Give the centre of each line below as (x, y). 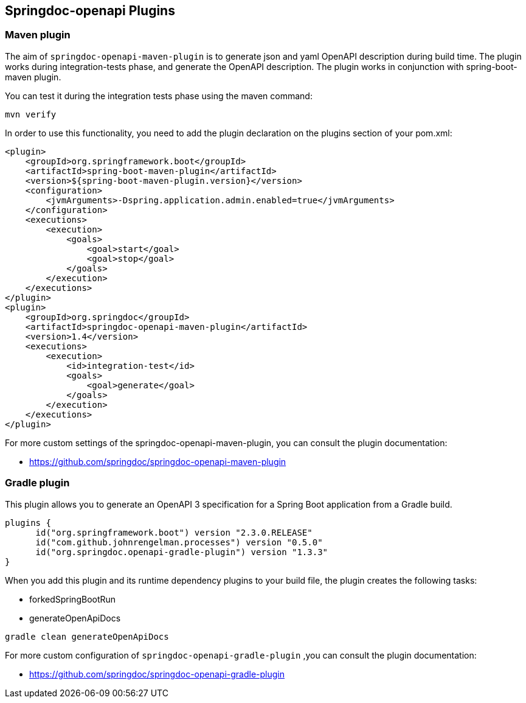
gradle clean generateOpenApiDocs (87, 636)
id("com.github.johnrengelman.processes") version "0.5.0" (179, 542)
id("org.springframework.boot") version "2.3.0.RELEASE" (174, 532)
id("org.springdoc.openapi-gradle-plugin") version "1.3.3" (182, 552)
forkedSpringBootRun (73, 599)
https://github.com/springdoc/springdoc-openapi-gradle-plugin (157, 674)
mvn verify (31, 114)
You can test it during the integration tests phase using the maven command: (159, 96)
